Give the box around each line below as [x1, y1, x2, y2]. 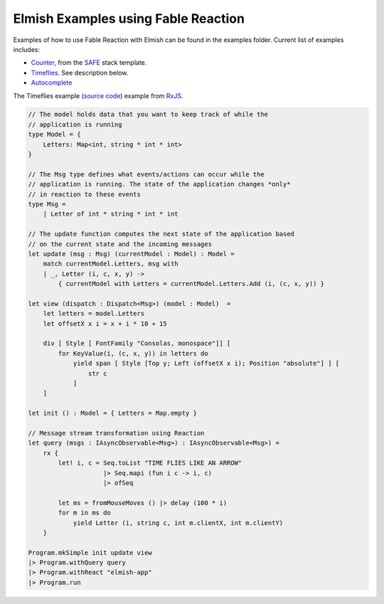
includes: [13, 45, 41, 53]
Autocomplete [31, 78, 73, 87]
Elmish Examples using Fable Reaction [13, 11, 245, 26]
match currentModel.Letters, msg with [43, 260, 178, 268]
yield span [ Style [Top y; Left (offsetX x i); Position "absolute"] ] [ [73, 359, 340, 368]
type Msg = [28, 200, 66, 208]
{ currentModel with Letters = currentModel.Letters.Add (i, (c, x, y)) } [58, 280, 325, 288]
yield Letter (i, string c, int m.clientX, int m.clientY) [73, 519, 284, 526]
